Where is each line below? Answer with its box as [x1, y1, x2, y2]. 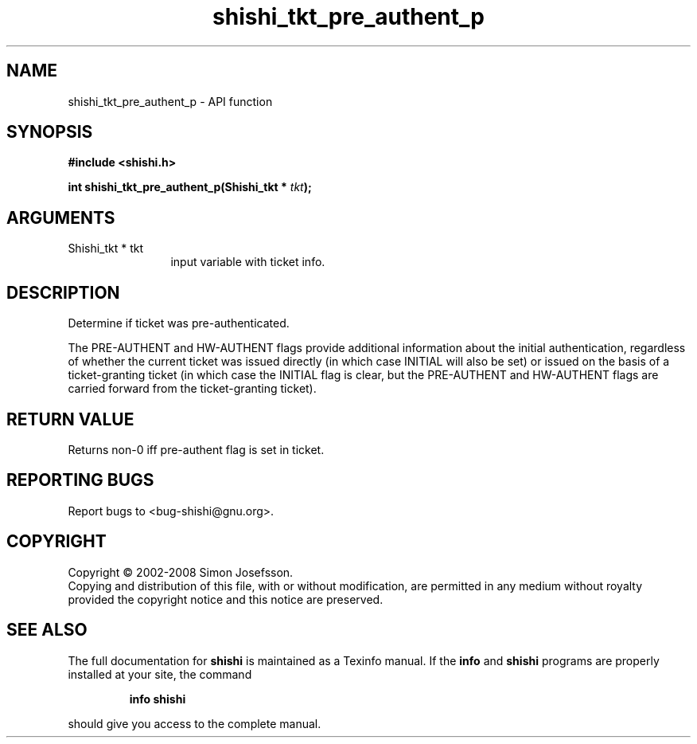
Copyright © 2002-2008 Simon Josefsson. [68, 565, 294, 579]
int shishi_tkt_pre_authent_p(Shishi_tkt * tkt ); [68, 180, 312, 194]
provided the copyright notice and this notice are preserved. [68, 592, 384, 606]
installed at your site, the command [68, 667, 252, 681]
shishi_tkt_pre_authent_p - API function [68, 94, 273, 108]
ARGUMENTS [6, 207, 115, 228]
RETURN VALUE [6, 409, 134, 429]
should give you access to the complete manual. [68, 716, 321, 730]
